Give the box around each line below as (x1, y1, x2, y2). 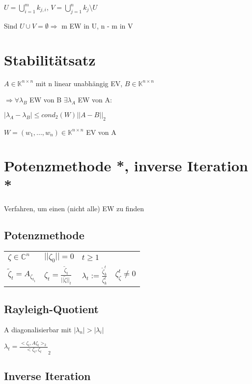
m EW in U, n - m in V (61, 20, 133, 31)
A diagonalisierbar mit (4, 324, 72, 334)
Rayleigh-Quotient (4, 301, 99, 316)
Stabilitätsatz (4, 49, 96, 69)
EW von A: (78, 95, 112, 105)
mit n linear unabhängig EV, (35, 78, 123, 88)
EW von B (29, 95, 62, 105)
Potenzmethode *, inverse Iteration (4, 156, 248, 176)
